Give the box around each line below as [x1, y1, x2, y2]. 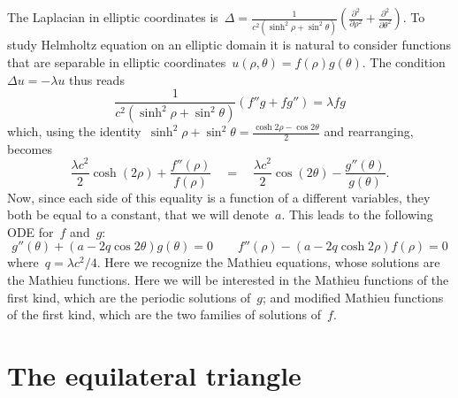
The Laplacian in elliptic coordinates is [7, 8, 218, 26]
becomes [7, 139, 53, 157]
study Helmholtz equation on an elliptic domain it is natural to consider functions [7, 35, 452, 54]
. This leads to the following [281, 205, 433, 224]
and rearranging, [324, 122, 414, 140]
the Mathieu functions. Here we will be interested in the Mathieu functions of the [7, 270, 449, 288]
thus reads [69, 70, 125, 88]
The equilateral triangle [7, 356, 302, 393]
